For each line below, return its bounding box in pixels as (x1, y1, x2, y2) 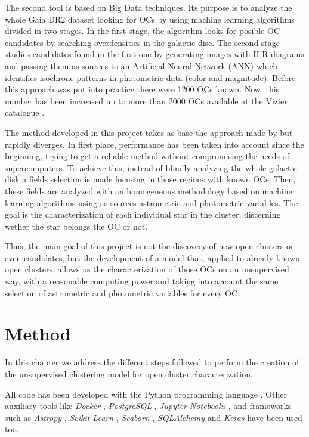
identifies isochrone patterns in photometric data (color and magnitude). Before (5, 71, 296, 83)
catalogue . (5, 106, 45, 119)
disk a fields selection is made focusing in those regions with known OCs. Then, (5, 173, 296, 185)
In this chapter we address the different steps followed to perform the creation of (5, 356, 299, 368)
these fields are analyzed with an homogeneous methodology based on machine (5, 184, 292, 197)
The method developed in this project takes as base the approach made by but (5, 126, 293, 138)
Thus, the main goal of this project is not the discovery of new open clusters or (5, 240, 294, 252)
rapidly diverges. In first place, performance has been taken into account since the (5, 138, 304, 150)
